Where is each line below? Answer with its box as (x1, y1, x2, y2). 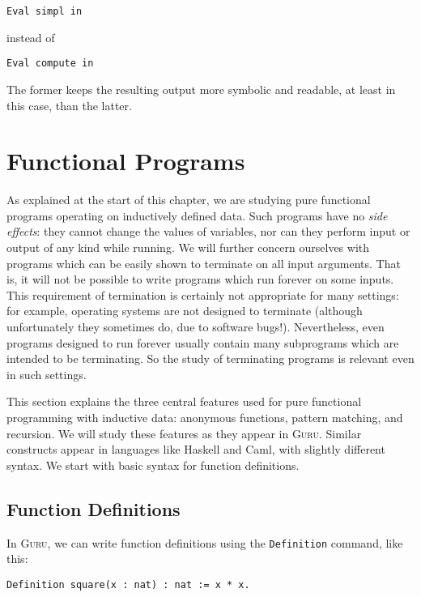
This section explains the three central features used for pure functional (6, 393, 362, 410)
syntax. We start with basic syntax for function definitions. (6, 456, 300, 473)
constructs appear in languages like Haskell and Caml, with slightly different (6, 441, 385, 458)
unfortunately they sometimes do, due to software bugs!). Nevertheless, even (6, 318, 385, 335)
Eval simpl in (6, 6, 83, 17)
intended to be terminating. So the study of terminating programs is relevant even (6, 350, 415, 367)
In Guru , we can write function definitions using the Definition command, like (6, 534, 403, 551)
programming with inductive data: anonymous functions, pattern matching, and (6, 408, 403, 425)
